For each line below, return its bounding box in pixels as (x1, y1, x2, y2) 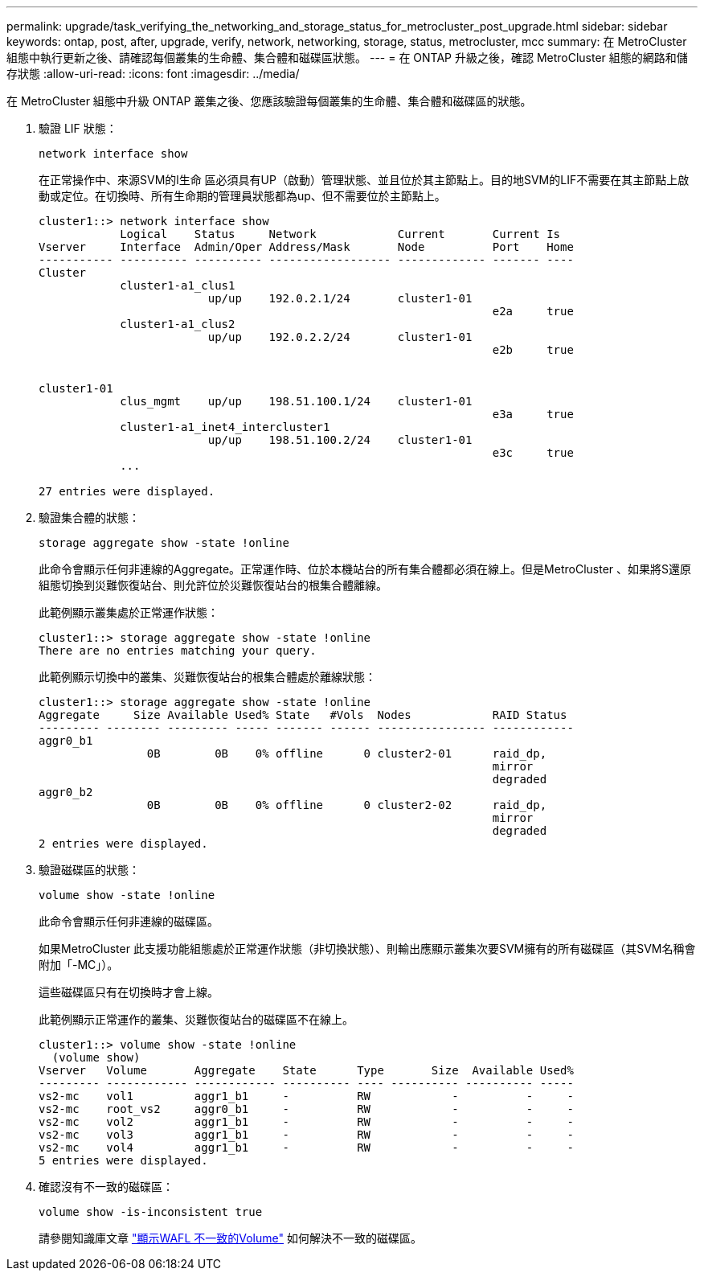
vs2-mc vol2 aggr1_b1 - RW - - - (39, 1115, 574, 1128)
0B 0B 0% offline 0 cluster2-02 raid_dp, (146, 799, 547, 811)
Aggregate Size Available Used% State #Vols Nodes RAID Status (39, 708, 567, 721)
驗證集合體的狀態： (39, 511, 140, 524)
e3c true (492, 446, 574, 459)
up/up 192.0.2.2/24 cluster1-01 (207, 331, 473, 343)
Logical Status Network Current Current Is (120, 228, 561, 240)
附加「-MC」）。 (39, 958, 119, 971)
